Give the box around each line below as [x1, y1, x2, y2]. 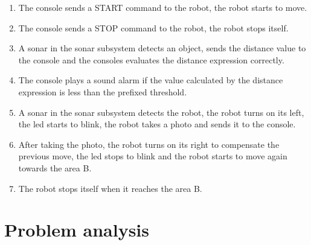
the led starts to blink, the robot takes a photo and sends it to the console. [18, 118, 296, 130]
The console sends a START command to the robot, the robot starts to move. [18, 1, 307, 13]
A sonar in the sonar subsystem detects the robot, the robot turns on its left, [18, 106, 304, 118]
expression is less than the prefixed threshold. [18, 85, 187, 98]
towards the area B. [18, 161, 92, 174]
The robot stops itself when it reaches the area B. [18, 182, 202, 194]
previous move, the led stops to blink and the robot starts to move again [18, 150, 287, 162]
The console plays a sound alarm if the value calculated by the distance [18, 74, 283, 86]
